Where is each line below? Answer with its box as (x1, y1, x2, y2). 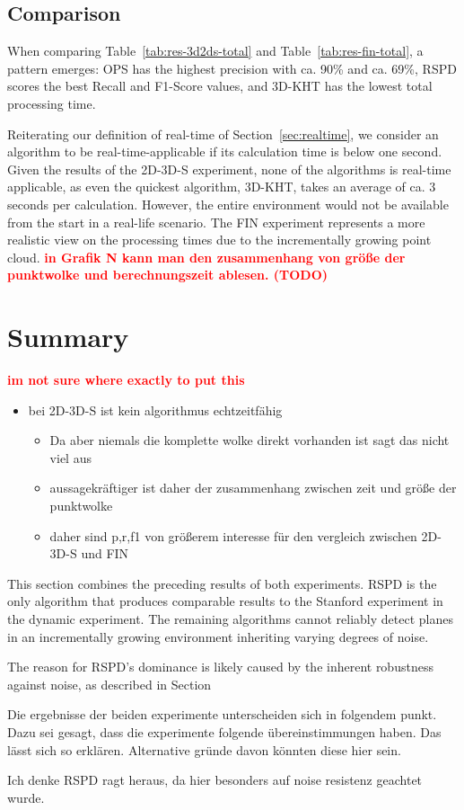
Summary (7, 318, 129, 355)
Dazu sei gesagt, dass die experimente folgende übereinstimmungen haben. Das (7, 722, 442, 741)
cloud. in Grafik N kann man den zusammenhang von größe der (7, 247, 406, 266)
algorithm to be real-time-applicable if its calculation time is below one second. (7, 142, 442, 161)
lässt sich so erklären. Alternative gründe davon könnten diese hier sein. (7, 740, 401, 759)
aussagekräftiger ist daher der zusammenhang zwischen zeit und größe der (49, 478, 457, 497)
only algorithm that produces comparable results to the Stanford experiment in (7, 592, 443, 610)
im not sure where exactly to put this (7, 370, 245, 389)
